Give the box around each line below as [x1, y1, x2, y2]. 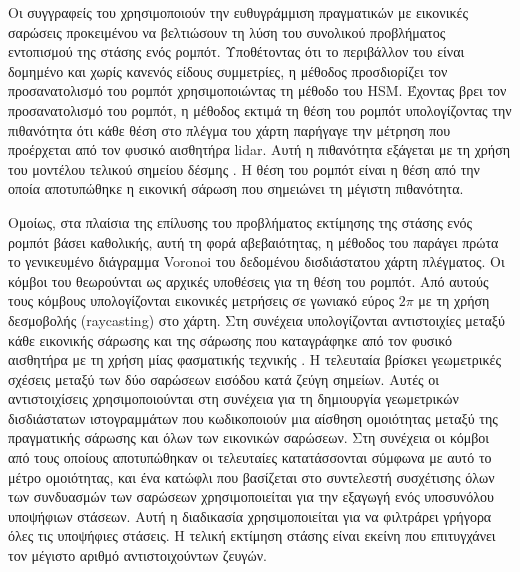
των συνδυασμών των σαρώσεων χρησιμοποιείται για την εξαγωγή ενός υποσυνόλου [8, 486, 494, 507]
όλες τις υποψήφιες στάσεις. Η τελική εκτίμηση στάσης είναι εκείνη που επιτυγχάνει [8, 525, 496, 546]
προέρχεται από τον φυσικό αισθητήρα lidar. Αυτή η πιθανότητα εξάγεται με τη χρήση [8, 139, 511, 160]
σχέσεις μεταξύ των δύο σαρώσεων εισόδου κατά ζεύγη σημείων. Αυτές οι [8, 368, 440, 389]
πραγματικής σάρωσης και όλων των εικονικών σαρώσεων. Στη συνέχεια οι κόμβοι [8, 427, 490, 448]
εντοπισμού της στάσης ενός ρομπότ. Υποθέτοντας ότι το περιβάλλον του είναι [8, 41, 465, 62]
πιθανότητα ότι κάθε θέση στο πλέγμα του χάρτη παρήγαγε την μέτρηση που [8, 119, 451, 140]
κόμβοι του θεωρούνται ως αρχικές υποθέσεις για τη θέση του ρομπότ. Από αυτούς [8, 270, 489, 291]
